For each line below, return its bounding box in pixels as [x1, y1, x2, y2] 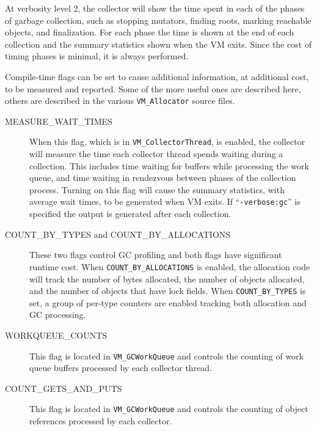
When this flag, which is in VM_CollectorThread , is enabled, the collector [29, 135, 305, 148]
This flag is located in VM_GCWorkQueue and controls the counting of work [29, 349, 304, 362]
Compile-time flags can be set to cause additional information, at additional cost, [5, 70, 309, 83]
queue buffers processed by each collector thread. [29, 361, 213, 374]
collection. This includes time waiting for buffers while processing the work [29, 159, 309, 172]
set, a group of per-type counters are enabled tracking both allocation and [29, 296, 307, 309]
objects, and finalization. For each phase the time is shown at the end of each [5, 26, 294, 39]
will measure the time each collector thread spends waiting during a [29, 147, 283, 160]
